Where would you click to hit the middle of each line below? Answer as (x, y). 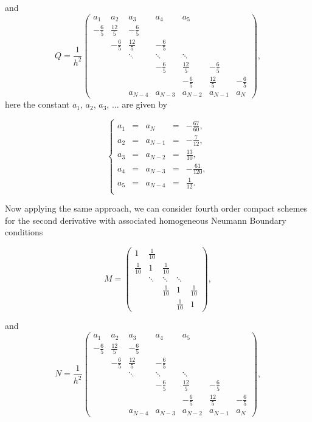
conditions (24, 232)
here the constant (37, 104)
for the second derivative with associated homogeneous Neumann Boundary (146, 220)
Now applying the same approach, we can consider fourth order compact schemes (156, 208)
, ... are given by (137, 104)
